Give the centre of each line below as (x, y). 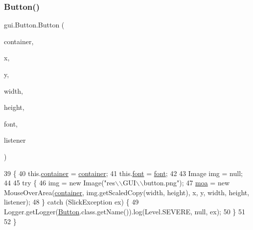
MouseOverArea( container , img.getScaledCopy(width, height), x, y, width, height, (127, 192)
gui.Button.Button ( (34, 25)
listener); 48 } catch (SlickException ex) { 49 (71, 202)
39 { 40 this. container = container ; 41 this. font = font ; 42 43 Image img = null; (123, 173)
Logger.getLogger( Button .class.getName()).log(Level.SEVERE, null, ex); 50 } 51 (125, 211)
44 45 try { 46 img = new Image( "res (60, 183)
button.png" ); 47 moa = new (187, 183)
